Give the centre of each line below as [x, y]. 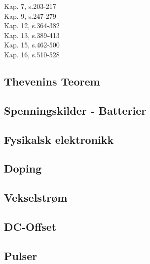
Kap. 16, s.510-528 [32, 54]
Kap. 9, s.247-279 [30, 16]
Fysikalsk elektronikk [59, 139]
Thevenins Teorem [52, 81]
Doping [23, 168]
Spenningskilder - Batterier [75, 110]
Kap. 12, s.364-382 [32, 25]
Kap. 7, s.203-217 [30, 6]
